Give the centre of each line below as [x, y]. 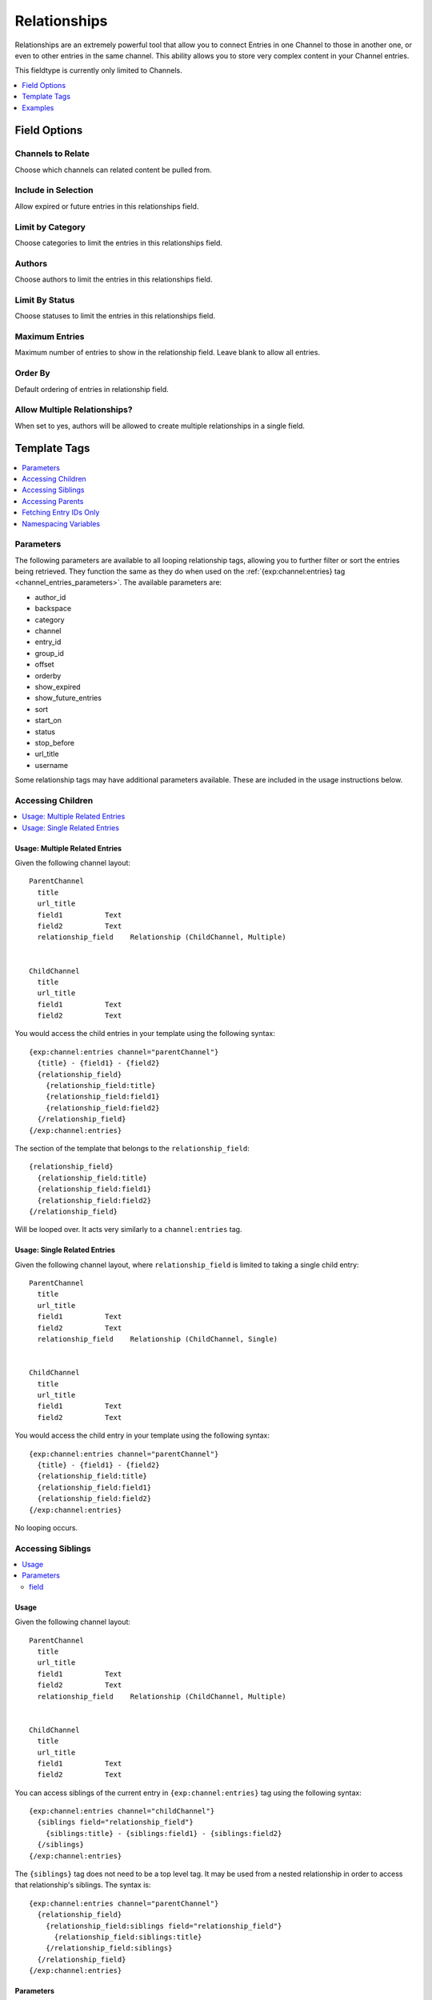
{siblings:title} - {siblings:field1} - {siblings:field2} [164, 1833]
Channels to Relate [52, 154]
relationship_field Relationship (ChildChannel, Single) [158, 1339]
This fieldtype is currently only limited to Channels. [99, 70]
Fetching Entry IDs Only [61, 513]
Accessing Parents [53, 501]
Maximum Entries [50, 336]
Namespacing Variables [61, 523]
